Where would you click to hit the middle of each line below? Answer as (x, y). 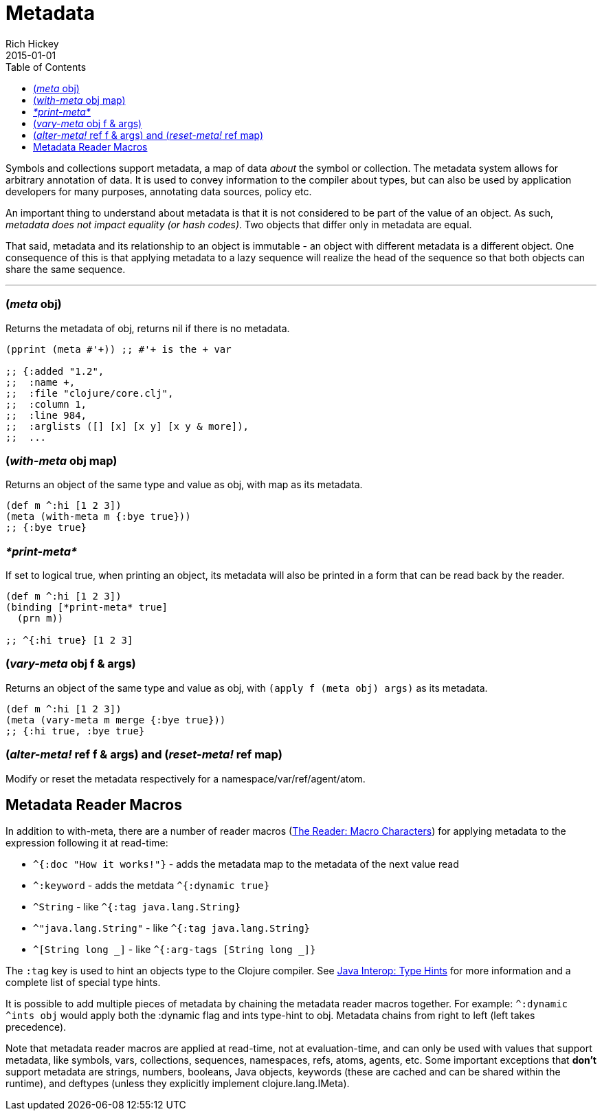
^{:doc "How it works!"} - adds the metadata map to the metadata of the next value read (246, 864)
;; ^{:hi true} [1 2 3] (69, 640)
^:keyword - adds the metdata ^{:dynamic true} (152, 886)
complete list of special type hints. (83, 983)
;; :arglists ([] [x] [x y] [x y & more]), (127, 426)
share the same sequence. (66, 269)
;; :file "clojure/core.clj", (90, 393)
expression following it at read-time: (87, 843)
